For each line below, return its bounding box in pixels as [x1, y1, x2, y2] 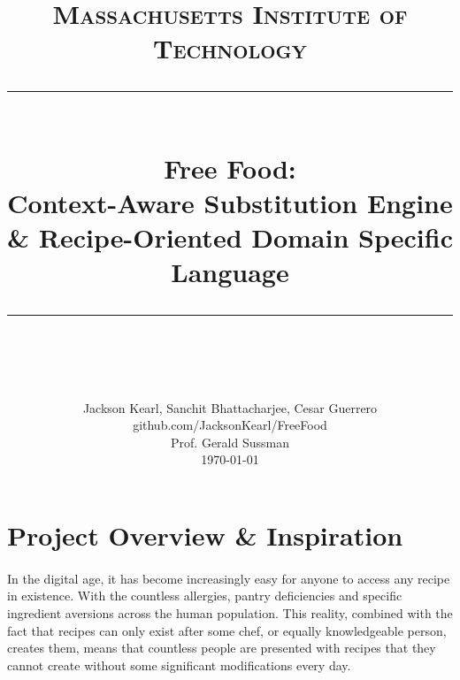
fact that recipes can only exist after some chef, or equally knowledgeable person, [7, 621, 447, 639]
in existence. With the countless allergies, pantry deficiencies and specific [7, 586, 402, 605]
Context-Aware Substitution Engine [7, 184, 453, 220]
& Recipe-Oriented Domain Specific [7, 219, 453, 256]
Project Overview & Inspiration [7, 517, 403, 554]
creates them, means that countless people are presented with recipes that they [7, 638, 436, 657]
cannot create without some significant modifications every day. [7, 655, 351, 674]
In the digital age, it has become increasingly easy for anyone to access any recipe [7, 569, 450, 587]
